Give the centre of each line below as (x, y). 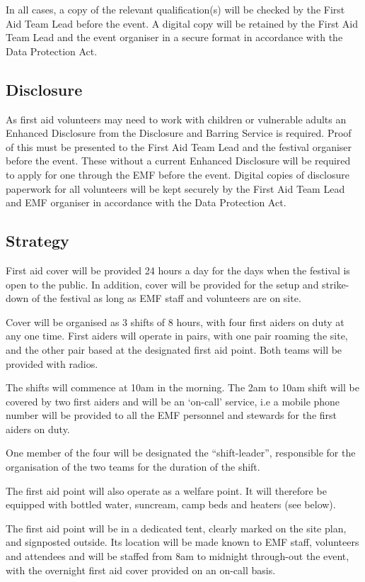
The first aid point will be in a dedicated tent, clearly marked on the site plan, (176, 528)
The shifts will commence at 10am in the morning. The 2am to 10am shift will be (182, 387)
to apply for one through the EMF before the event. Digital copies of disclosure (178, 174)
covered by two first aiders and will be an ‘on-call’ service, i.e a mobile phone (173, 401)
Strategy (37, 241)
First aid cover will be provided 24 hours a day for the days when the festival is (178, 270)
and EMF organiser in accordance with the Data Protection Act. (146, 202)
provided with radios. (52, 363)
